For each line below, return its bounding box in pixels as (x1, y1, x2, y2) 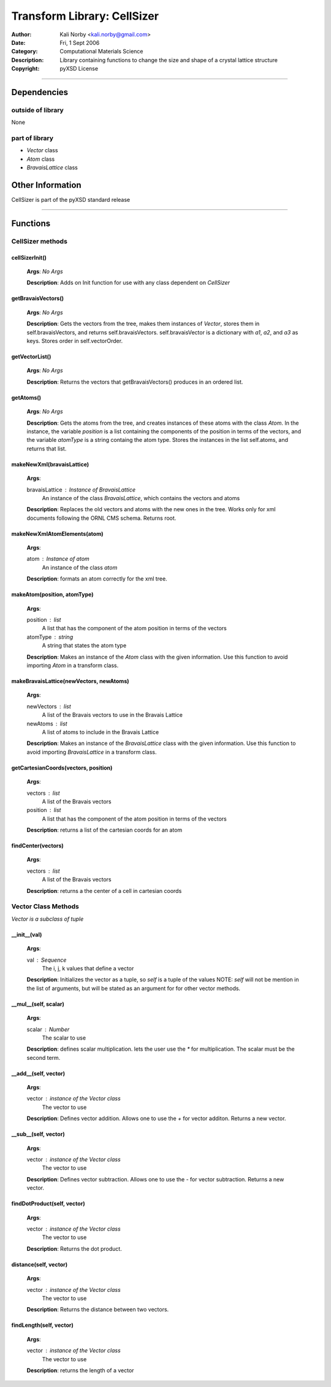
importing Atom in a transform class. (26, 662, 119, 669)
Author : (11, 31, 32, 38)
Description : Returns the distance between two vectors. (26, 1306, 169, 1313)
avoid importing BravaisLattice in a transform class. (26, 748, 157, 755)
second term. (26, 1054, 61, 1061)
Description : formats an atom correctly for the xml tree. (26, 575, 168, 582)
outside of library (11, 106, 64, 114)
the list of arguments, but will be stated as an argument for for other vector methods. (26, 984, 241, 992)
